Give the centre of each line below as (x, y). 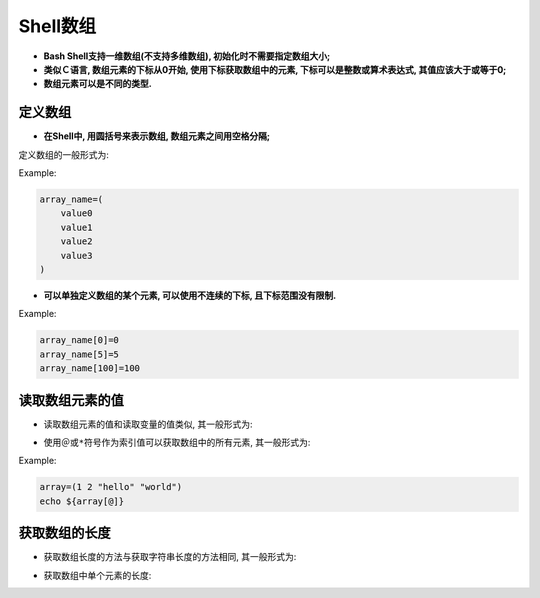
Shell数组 (57, 26)
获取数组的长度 (64, 533)
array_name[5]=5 (79, 354)
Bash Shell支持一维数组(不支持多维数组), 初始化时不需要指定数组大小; (186, 56)
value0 (76, 213)
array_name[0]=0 (79, 340)
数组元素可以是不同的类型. (97, 84)
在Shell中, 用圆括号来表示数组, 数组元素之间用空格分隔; (156, 136)
